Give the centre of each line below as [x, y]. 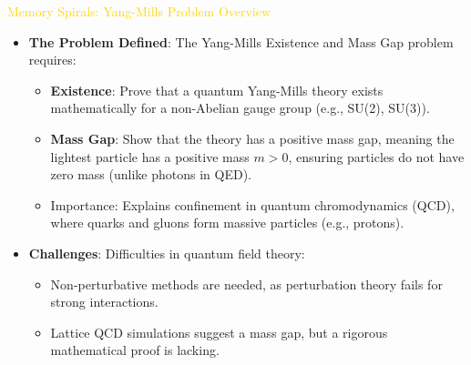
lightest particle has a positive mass [150, 156]
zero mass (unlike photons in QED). [151, 174]
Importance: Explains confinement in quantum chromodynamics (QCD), [252, 204]
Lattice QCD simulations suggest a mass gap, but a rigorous [219, 332]
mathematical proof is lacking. [135, 350]
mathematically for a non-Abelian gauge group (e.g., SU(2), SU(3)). [240, 108]
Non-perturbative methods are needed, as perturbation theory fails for [246, 284]
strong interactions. [104, 302]
